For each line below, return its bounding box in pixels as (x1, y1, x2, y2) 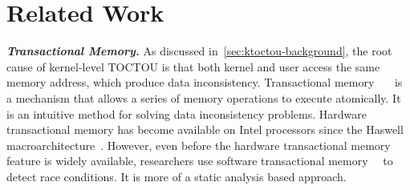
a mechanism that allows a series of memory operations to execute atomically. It (6, 89, 401, 106)
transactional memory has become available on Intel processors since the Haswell (6, 121, 404, 138)
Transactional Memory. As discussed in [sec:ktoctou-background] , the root (6, 42, 392, 59)
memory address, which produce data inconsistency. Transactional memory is (6, 74, 403, 91)
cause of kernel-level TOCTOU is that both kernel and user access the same (6, 58, 380, 75)
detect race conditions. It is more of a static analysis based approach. (6, 168, 347, 184)
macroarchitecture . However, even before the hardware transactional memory (6, 136, 391, 153)
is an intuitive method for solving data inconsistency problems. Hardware (6, 105, 367, 122)
